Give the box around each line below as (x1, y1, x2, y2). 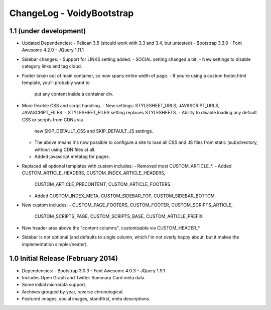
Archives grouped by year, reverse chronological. (22, 288, 124, 294)
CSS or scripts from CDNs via (22, 116, 83, 123)
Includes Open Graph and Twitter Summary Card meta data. (22, 274, 146, 280)
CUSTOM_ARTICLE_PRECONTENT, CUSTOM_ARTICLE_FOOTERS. (34, 181, 172, 187)
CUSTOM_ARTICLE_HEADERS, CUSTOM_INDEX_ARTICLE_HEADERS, (22, 170, 166, 176)
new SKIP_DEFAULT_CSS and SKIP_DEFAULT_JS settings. (34, 128, 154, 134)
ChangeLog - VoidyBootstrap (9, 8, 134, 19)
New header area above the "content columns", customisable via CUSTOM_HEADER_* (22, 224, 200, 231)
